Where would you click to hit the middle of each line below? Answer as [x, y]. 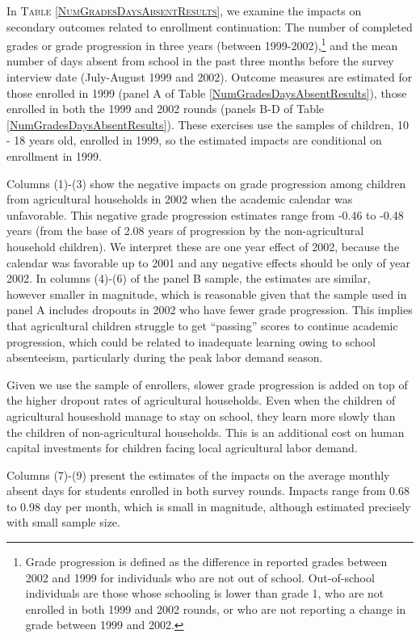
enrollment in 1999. [54, 156]
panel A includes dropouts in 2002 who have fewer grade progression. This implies [210, 310]
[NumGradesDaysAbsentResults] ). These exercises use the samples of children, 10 [208, 124]
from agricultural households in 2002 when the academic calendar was [180, 199]
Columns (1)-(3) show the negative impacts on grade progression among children [206, 183]
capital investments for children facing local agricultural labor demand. [182, 448]
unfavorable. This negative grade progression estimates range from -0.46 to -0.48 [205, 214]
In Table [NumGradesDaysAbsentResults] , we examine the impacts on [184, 10]
